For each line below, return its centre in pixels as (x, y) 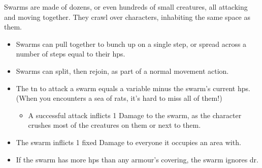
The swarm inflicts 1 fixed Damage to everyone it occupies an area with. (128, 142)
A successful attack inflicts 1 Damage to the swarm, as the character (135, 115)
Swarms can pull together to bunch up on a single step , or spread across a (131, 44)
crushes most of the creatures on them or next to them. (114, 125)
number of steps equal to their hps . (71, 54)
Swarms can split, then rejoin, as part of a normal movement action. (122, 71)
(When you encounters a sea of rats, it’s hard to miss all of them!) (119, 98)
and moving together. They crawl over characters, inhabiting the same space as (127, 17)
